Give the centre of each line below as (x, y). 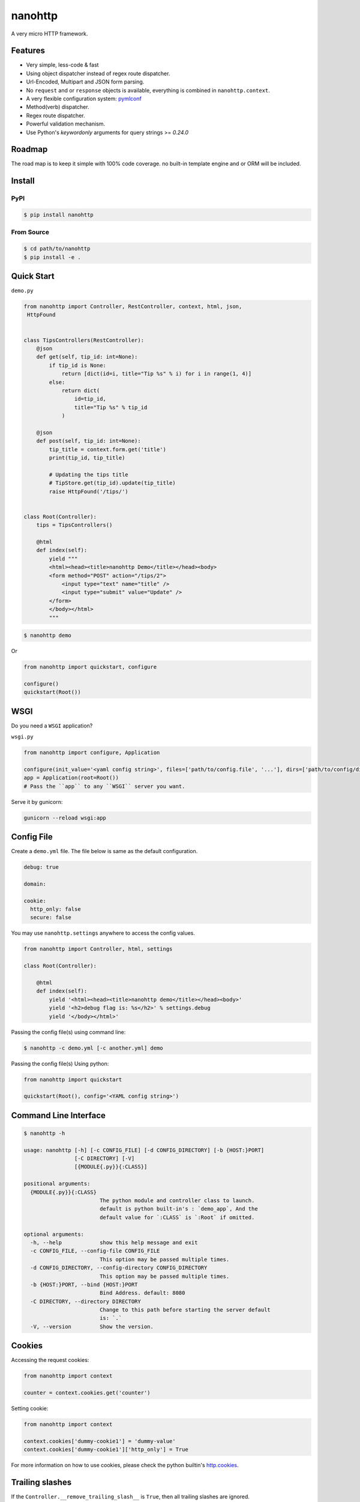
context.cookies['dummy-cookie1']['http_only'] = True (106, 1450)
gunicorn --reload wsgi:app (65, 818)
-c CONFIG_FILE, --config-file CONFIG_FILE (95, 1251)
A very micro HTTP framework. (49, 34)
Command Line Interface (58, 1115)
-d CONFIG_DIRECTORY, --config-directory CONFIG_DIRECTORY (119, 1268)
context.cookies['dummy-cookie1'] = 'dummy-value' (100, 1441)
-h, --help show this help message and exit (114, 1242)
